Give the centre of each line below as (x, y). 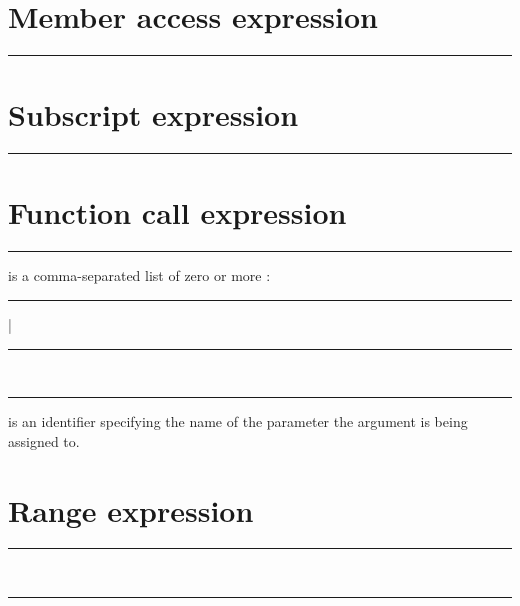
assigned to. (44, 440)
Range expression (131, 509)
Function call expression (177, 212)
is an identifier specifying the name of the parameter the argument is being (238, 421)
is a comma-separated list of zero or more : (139, 275)
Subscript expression (153, 114)
